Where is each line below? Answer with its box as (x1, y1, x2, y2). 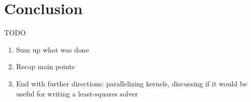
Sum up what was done (16, 44, 89, 55)
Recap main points (16, 61, 75, 72)
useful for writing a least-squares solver (16, 88, 138, 98)
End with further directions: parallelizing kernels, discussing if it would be (16, 78, 247, 88)
